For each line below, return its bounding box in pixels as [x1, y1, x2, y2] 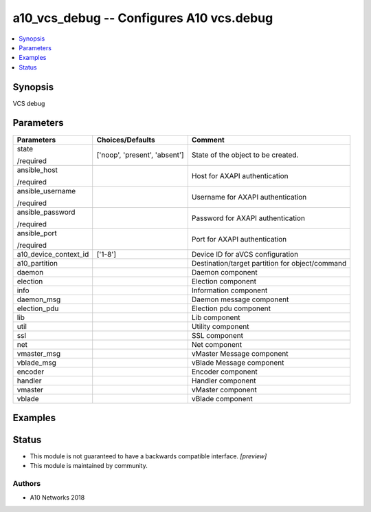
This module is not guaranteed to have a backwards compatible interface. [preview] [30, 452, 267, 460]
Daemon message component [191, 295, 289, 304]
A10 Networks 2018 [30, 493, 85, 502]
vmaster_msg [16, 348, 61, 358]
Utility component [191, 321, 249, 331]
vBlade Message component [191, 358, 284, 367]
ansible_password [16, 207, 76, 217]
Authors [12, 479, 41, 489]
